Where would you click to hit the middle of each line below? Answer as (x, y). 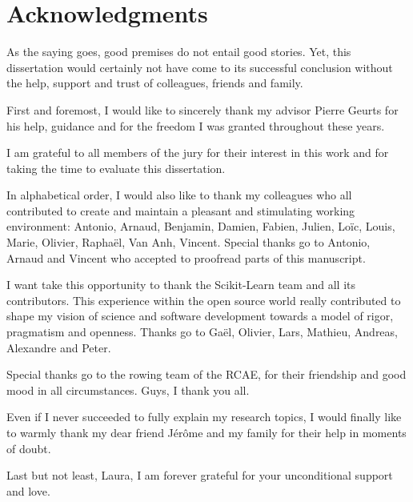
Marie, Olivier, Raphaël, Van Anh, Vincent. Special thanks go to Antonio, (188, 242)
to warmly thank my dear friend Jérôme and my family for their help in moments (206, 432)
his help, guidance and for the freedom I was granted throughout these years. (196, 125)
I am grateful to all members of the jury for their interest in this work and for (198, 153)
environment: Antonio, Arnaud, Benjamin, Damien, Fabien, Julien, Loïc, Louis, (201, 226)
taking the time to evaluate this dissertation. (116, 168)
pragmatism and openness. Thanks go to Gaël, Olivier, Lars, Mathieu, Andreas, (202, 332)
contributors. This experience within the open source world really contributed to (204, 300)
